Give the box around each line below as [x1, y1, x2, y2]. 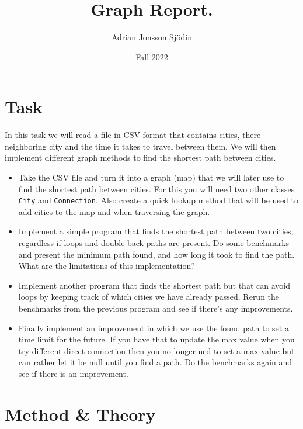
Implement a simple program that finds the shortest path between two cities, [18, 225, 294, 237]
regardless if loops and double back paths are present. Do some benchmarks [18, 237, 290, 249]
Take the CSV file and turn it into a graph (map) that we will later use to [18, 171, 284, 184]
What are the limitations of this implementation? [18, 260, 195, 272]
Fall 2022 [135, 50, 168, 63]
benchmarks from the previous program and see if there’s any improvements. [18, 302, 293, 314]
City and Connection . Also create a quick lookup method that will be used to [18, 194, 299, 206]
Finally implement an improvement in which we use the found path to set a [18, 321, 289, 334]
